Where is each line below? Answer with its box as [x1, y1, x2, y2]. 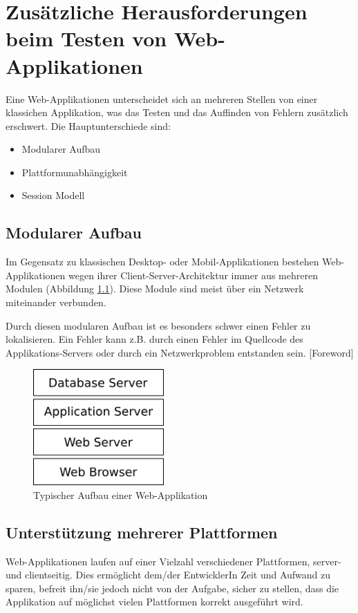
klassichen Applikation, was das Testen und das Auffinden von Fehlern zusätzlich [6, 105, 348, 120]
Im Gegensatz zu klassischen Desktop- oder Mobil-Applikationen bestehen [6, 254, 319, 269]
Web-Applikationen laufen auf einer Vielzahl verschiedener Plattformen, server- [6, 554, 341, 568]
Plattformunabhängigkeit [21, 164, 128, 179]
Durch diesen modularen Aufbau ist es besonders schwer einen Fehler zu [6, 318, 311, 332]
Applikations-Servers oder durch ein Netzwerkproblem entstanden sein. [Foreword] [6, 345, 354, 359]
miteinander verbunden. [6, 295, 106, 310]
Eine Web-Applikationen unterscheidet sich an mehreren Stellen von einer [6, 91, 318, 106]
